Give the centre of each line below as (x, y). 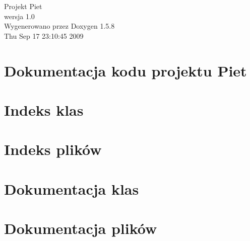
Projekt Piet (23, 6)
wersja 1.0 (19, 16)
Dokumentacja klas (72, 188)
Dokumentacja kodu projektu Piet (126, 70)
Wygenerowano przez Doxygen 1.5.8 (59, 26)
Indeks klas (44, 109)
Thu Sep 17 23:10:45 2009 (44, 35)
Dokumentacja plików (81, 228)
